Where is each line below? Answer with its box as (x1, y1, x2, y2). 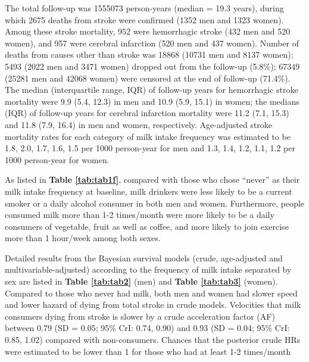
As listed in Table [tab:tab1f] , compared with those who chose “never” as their (5, 173, 300, 186)
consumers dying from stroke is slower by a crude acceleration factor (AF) (5, 310, 275, 322)
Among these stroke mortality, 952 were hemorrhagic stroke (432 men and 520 (5, 25, 291, 38)
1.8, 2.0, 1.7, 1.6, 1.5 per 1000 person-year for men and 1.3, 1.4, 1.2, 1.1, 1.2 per (5, 142, 295, 154)
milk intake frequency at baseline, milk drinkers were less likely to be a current (5, 185, 292, 197)
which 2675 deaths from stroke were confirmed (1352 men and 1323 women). (5, 13, 284, 26)
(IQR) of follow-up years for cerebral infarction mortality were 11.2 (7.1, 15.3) (5, 107, 289, 119)
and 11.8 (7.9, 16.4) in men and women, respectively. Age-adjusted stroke (5, 118, 273, 130)
